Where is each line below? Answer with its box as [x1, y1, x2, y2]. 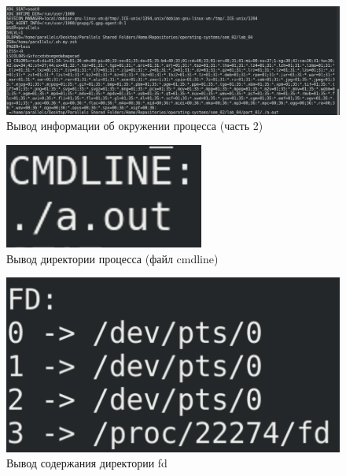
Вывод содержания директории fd [6, 455, 167, 471]
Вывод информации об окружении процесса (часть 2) [6, 117, 263, 134]
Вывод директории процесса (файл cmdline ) [6, 250, 219, 266]
